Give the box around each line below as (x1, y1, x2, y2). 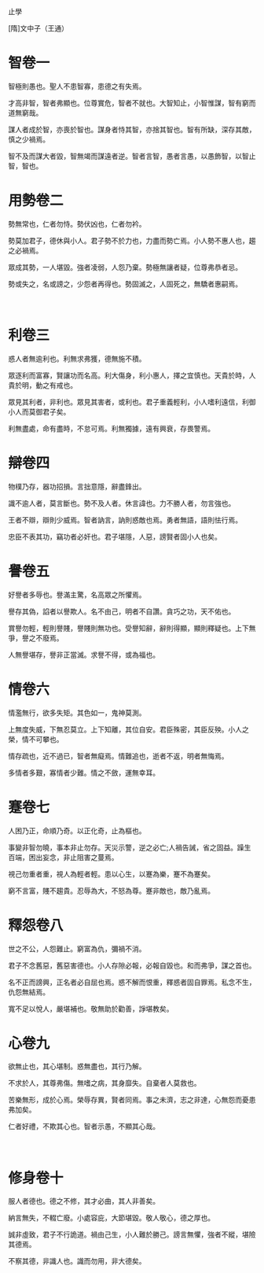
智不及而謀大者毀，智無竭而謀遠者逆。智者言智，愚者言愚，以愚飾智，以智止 (8, 151, 256, 161)
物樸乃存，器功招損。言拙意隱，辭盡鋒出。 (8, 482, 146, 491)
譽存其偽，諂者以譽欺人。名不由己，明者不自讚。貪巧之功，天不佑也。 (8, 607, 236, 616)
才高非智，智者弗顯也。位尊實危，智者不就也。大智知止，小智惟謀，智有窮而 (8, 98, 256, 108)
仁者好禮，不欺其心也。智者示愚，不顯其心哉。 (8, 1122, 159, 1131)
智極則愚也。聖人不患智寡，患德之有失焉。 (8, 81, 146, 90)
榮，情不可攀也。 (8, 734, 64, 744)
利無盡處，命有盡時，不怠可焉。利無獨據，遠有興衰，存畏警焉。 (8, 423, 214, 433)
